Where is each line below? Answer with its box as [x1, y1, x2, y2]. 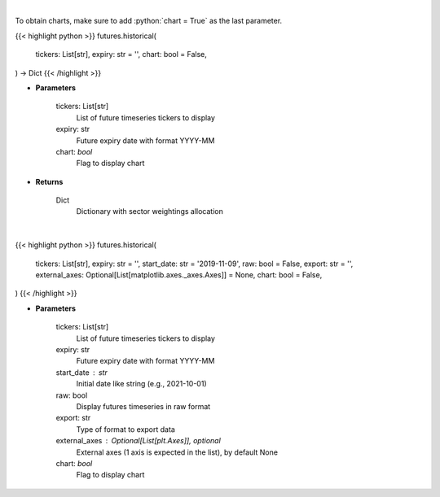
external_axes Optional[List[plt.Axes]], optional [55, 436, 222, 446]
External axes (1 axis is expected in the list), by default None [76, 447, 279, 457]
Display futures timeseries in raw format [76, 401, 211, 411]
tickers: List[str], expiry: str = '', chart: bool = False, [35, 50, 208, 59]
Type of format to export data [76, 424, 175, 434]
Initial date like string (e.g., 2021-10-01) [76, 379, 207, 389]
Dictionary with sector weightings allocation [76, 207, 223, 216]
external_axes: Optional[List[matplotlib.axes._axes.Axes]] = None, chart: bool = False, [35, 270, 323, 280]
